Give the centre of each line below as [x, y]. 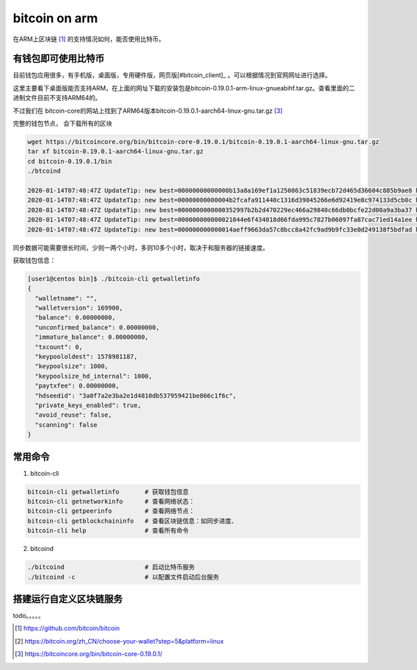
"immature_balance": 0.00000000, [92, 337]
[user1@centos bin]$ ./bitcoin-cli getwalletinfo [114, 279]
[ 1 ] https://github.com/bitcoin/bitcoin [67, 628]
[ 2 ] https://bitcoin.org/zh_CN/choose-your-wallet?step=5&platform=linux [119, 641]
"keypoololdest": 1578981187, [87, 357]
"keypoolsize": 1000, [72, 366]
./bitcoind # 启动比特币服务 [111, 567]
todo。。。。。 [28, 616]
